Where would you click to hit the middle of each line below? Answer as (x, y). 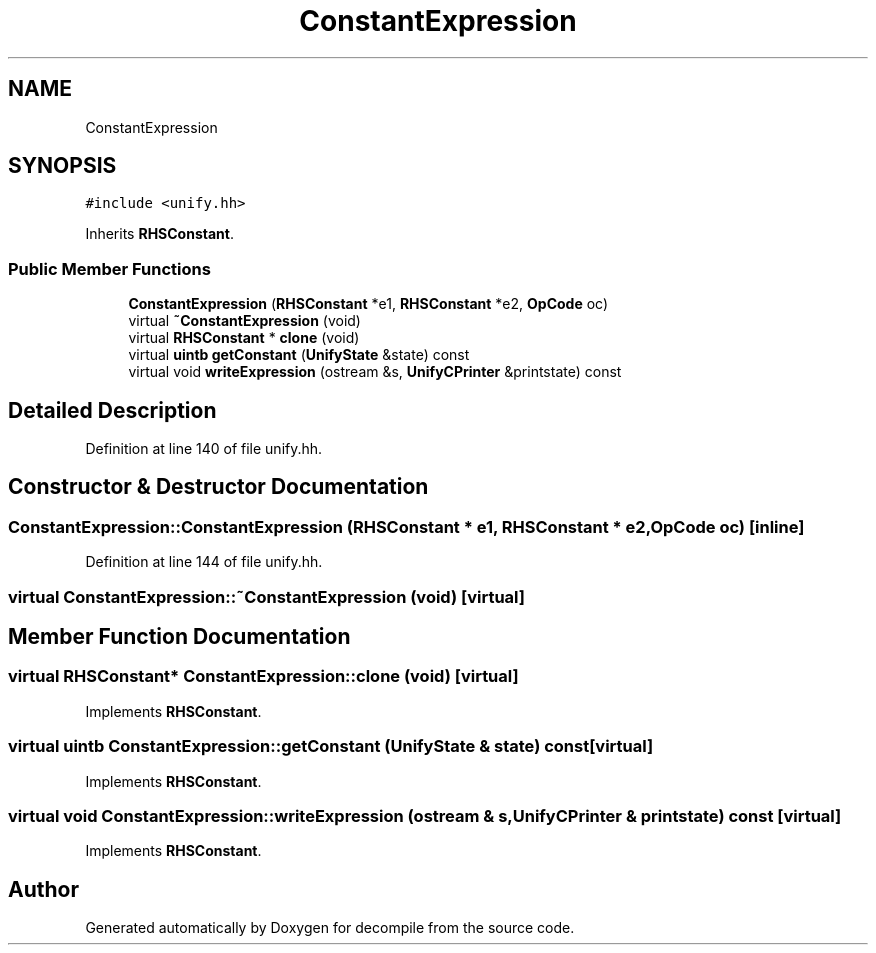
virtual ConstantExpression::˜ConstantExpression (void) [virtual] (266, 596)
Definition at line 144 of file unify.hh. (204, 562)
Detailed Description (112, 410)
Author (43, 889)
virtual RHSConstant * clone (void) (244, 338)
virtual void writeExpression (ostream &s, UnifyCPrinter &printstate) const (375, 372)
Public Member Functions (109, 268)
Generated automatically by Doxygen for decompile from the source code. (330, 928)
